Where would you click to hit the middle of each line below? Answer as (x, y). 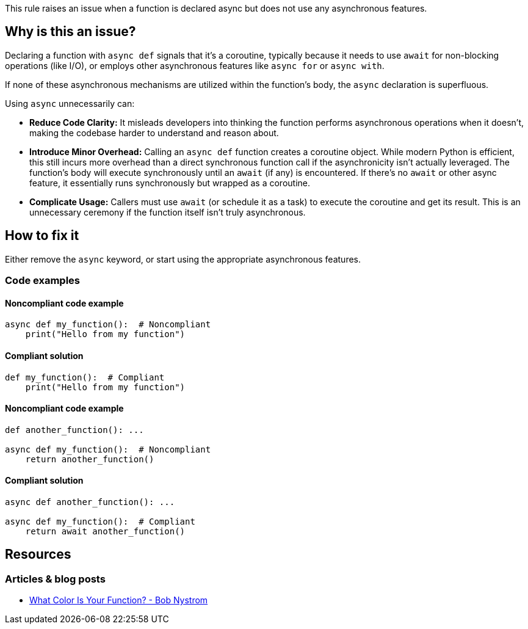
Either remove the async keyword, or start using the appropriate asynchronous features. (183, 259)
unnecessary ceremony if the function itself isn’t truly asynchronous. (168, 212)
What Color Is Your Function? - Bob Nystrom (119, 600)
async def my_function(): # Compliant (100, 521)
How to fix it (42, 236)
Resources (38, 554)
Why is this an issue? (71, 32)
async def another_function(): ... (90, 502)
